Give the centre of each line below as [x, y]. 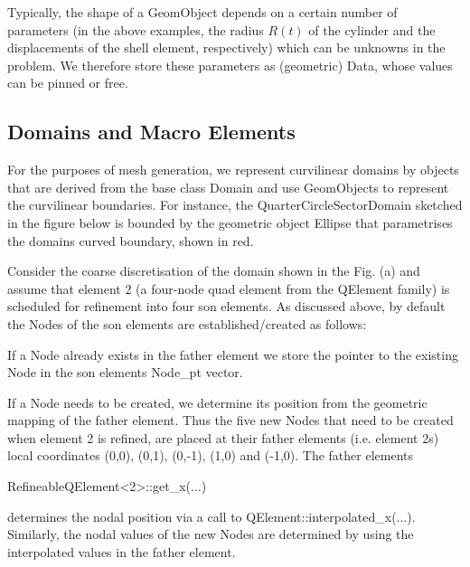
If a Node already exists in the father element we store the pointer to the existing [233, 354]
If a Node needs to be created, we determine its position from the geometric [217, 402]
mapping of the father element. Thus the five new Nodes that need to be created [230, 420]
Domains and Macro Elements [151, 132]
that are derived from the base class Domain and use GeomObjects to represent [228, 187]
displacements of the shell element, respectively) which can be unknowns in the [226, 47]
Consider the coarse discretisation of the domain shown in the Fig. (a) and [214, 271]
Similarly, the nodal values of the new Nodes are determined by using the [211, 534]
